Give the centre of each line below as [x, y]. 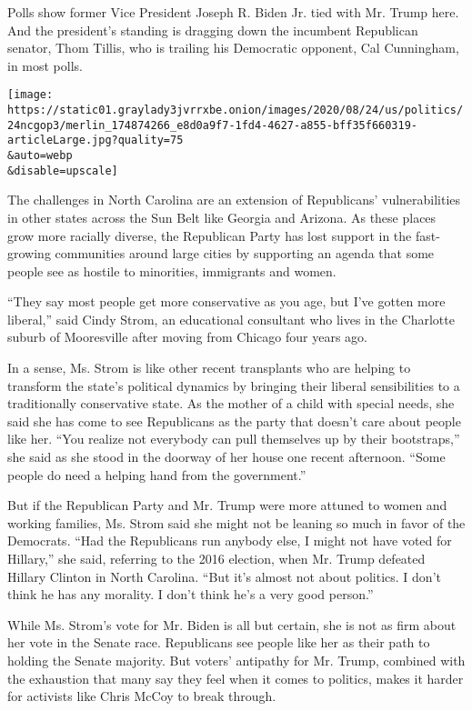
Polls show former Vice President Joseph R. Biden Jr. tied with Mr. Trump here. [233, 12]
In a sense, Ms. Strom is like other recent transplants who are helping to [209, 368]
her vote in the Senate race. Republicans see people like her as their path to [219, 642]
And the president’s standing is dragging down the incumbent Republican [213, 30]
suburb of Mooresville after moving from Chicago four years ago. [187, 337]
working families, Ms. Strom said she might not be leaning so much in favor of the [236, 522]
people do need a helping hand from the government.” [157, 474]
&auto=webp [40, 155]
